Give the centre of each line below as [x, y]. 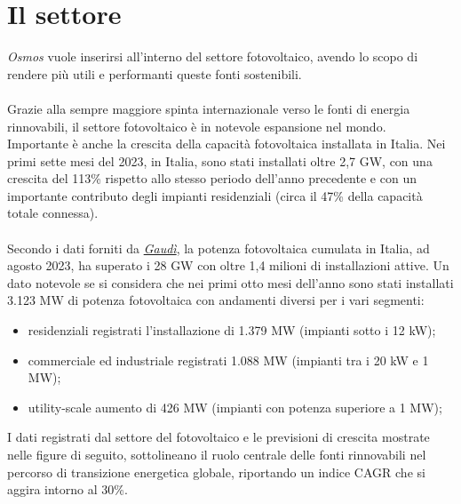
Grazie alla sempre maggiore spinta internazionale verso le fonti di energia [209, 108]
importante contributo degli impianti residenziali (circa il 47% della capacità [215, 195]
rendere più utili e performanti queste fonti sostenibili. [155, 73]
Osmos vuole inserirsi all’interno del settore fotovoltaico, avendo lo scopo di [213, 56]
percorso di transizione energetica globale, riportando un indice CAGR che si [216, 472]
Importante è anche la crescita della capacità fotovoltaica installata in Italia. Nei [227, 144]
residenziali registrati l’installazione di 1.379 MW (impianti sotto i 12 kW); [232, 330]
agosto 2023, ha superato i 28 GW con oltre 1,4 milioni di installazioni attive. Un [228, 265]
